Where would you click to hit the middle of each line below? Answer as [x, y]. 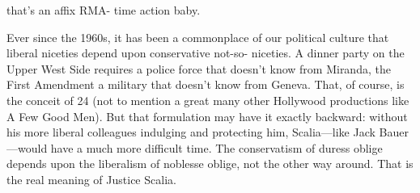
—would [27, 147]
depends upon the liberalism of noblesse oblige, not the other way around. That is [210, 164]
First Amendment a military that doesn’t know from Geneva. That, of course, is [206, 84]
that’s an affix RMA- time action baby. [104, 10]
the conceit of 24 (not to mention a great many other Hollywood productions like [208, 100]
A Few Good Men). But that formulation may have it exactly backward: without [207, 116]
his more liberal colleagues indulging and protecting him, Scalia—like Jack [191, 132]
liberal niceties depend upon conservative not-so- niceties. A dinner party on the [206, 53]
